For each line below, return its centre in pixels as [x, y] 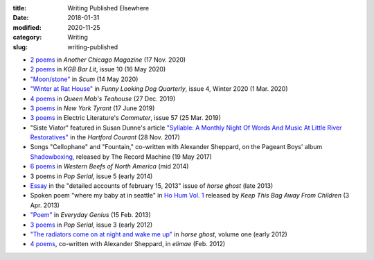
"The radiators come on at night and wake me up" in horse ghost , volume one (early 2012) [159, 234]
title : [20, 8]
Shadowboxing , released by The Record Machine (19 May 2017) [121, 157]
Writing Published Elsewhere [108, 8]
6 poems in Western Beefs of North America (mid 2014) [109, 166]
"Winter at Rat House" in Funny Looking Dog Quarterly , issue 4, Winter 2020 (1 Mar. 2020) [159, 89]
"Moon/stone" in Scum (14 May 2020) [84, 79]
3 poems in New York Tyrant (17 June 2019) [92, 108]
